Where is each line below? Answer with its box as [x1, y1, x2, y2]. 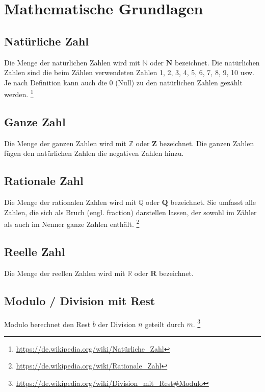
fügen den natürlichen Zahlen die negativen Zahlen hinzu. [4, 148, 184, 158]
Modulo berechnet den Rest [4, 318, 91, 329]
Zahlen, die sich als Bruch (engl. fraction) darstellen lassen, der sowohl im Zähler [4, 206, 257, 217]
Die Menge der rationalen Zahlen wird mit [4, 197, 137, 207]
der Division [98, 318, 136, 329]
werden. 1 [4, 87, 34, 100]
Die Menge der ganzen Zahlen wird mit [4, 137, 126, 148]
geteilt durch [145, 318, 184, 329]
